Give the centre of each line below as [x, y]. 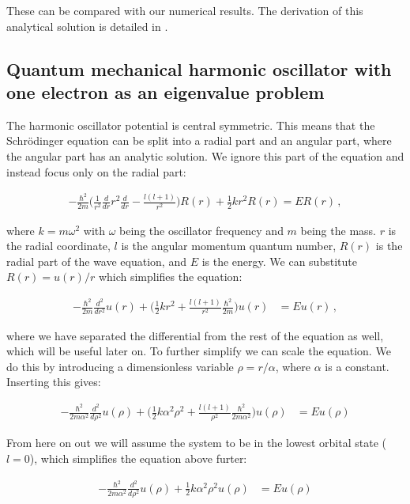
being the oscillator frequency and [201, 230]
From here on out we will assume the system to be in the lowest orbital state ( [196, 443]
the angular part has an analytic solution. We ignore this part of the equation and [205, 155]
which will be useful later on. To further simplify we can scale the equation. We [199, 351]
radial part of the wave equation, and [96, 261]
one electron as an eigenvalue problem [166, 91]
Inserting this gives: [54, 382]
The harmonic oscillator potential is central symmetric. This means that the [191, 125]
